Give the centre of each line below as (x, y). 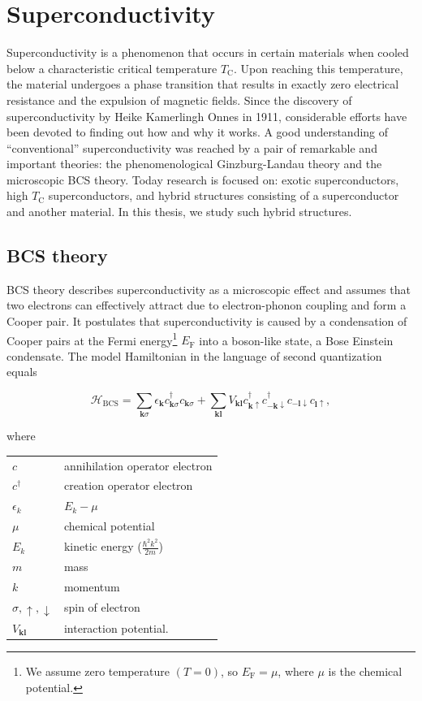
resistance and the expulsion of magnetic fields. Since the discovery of (179, 100)
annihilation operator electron (138, 465)
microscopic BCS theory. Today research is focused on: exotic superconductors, (203, 179)
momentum (92, 586)
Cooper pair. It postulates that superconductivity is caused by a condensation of (207, 321)
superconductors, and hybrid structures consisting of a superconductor (224, 195)
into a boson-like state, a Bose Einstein (296, 340)
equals (22, 372)
